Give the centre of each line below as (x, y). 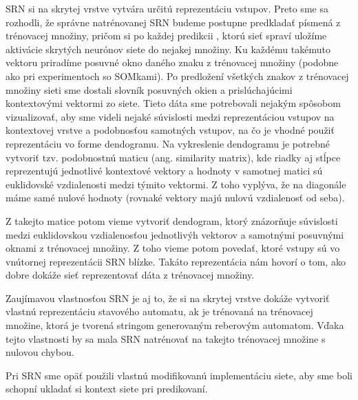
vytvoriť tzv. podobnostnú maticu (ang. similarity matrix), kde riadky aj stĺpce (173, 157)
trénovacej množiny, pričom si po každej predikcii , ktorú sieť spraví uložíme (166, 36)
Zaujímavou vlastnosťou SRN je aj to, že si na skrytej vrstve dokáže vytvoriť (168, 298)
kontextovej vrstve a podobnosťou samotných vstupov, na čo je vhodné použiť (170, 130)
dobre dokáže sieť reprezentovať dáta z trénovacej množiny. (130, 275)
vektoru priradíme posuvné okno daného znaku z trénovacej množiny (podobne (172, 62)
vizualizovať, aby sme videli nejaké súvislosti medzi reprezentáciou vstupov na (170, 116)
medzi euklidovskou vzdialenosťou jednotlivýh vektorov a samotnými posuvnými (175, 234)
